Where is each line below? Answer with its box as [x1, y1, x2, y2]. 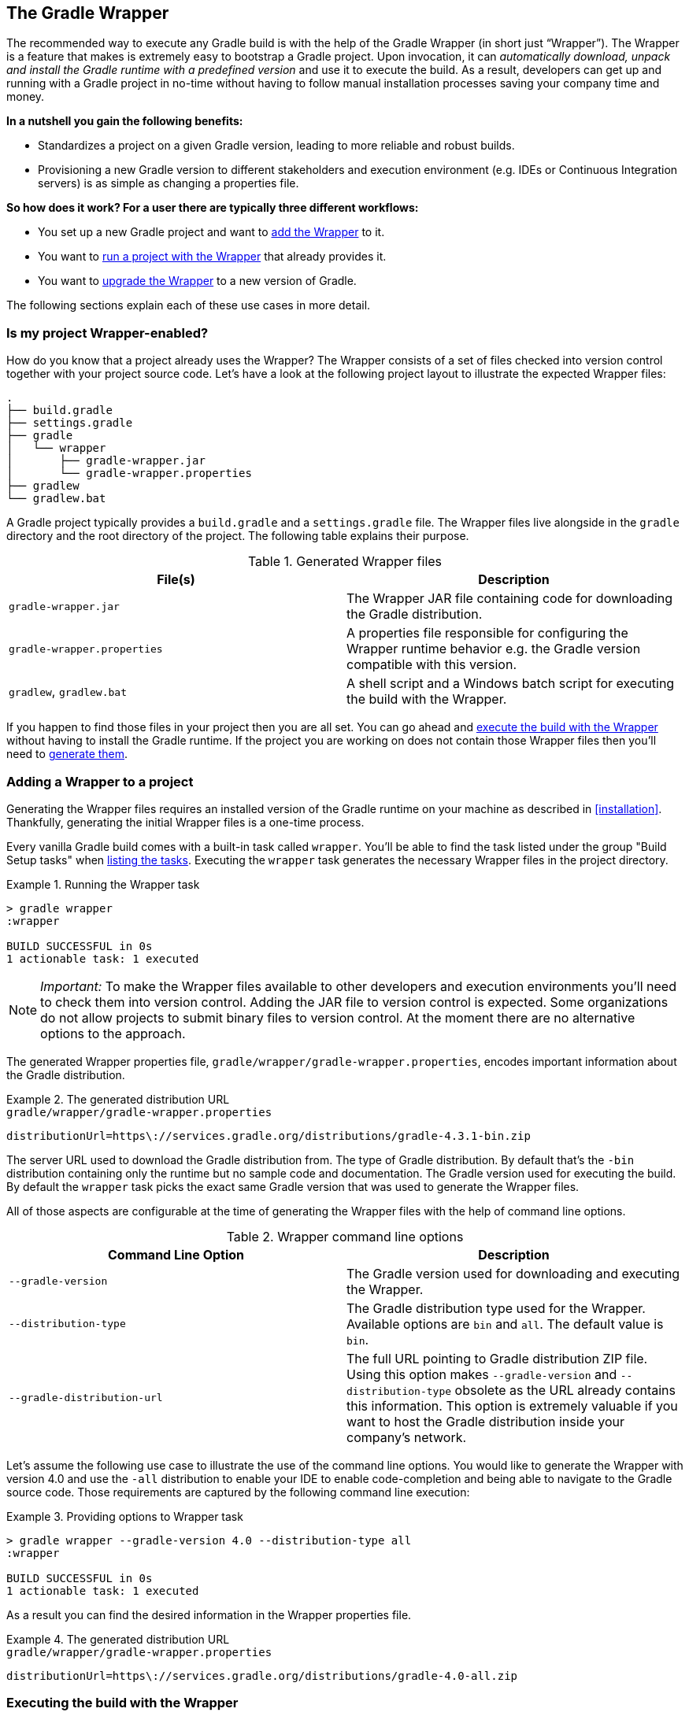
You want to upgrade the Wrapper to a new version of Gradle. [38, 274, 357, 288]
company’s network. [346, 1429, 467, 1445]
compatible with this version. [346, 656, 517, 673]
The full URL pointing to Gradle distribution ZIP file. [346, 1350, 648, 1367]
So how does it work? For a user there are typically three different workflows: [6, 201, 419, 215]
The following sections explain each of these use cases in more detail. [6, 298, 371, 313]
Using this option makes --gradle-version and [346, 1366, 617, 1382]
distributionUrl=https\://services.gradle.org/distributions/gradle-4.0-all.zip [6, 1669, 518, 1682]
